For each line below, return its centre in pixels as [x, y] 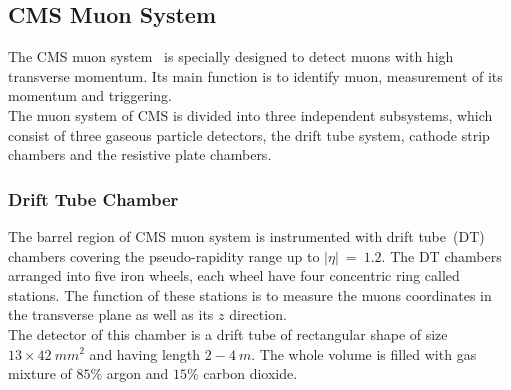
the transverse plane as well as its [111, 314]
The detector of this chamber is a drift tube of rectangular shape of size [228, 333]
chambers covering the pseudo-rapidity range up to [164, 255]
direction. [258, 314]
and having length [145, 353]
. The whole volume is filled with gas [364, 353]
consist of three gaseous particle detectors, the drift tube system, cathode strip [249, 134]
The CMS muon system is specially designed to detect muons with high [231, 56]
